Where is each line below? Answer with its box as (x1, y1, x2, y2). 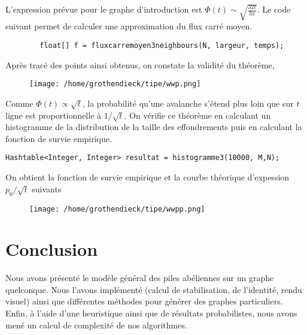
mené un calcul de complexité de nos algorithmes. (5, 318, 187, 331)
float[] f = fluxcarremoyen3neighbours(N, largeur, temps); (39, 41, 284, 50)
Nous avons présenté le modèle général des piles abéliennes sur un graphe (5, 271, 274, 284)
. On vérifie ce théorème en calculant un (124, 108, 271, 121)
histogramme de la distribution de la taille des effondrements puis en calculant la (5, 120, 302, 133)
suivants (32, 182, 62, 195)
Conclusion (5, 237, 98, 261)
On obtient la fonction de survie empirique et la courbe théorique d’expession (5, 171, 290, 183)
